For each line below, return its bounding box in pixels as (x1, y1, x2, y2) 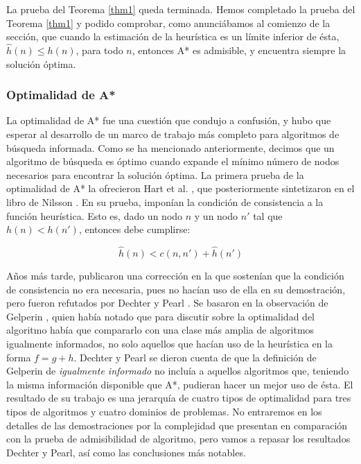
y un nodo (194, 208, 238, 223)
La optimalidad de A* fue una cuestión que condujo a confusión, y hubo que (6, 113, 331, 128)
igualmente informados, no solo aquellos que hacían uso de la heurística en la (6, 336, 333, 350)
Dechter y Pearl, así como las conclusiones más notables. (6, 445, 246, 459)
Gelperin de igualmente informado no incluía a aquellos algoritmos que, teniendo (6, 363, 349, 378)
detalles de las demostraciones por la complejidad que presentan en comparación (6, 418, 348, 432)
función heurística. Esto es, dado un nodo (6, 208, 183, 223)
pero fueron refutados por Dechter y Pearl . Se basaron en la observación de (6, 295, 328, 310)
